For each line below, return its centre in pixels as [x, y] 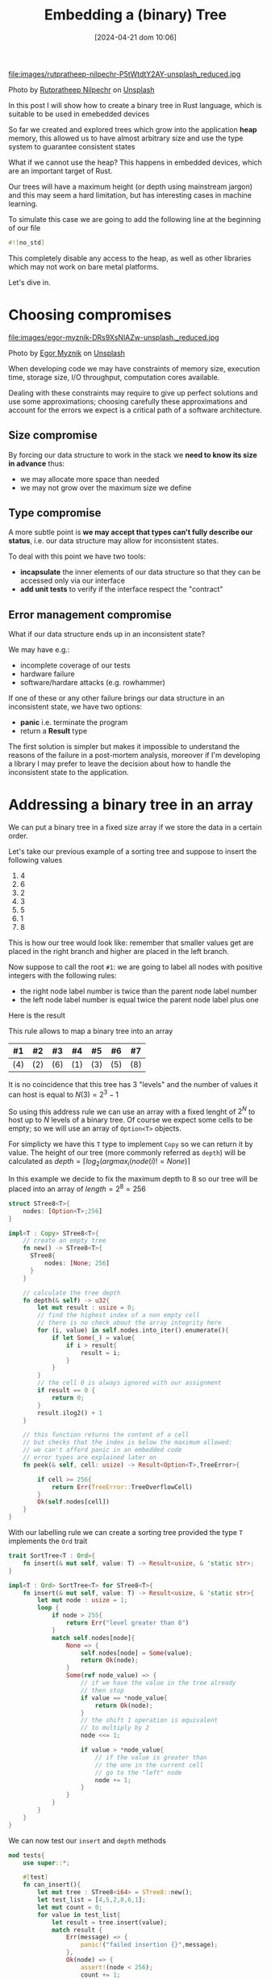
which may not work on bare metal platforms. [83, 266]
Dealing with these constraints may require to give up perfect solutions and [133, 392]
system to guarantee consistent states [72, 146]
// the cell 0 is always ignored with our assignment [129, 1383]
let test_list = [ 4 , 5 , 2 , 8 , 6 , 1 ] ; [92, 1900]
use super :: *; [46, 1863]
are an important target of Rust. [60, 170]
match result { [77, 1930]
